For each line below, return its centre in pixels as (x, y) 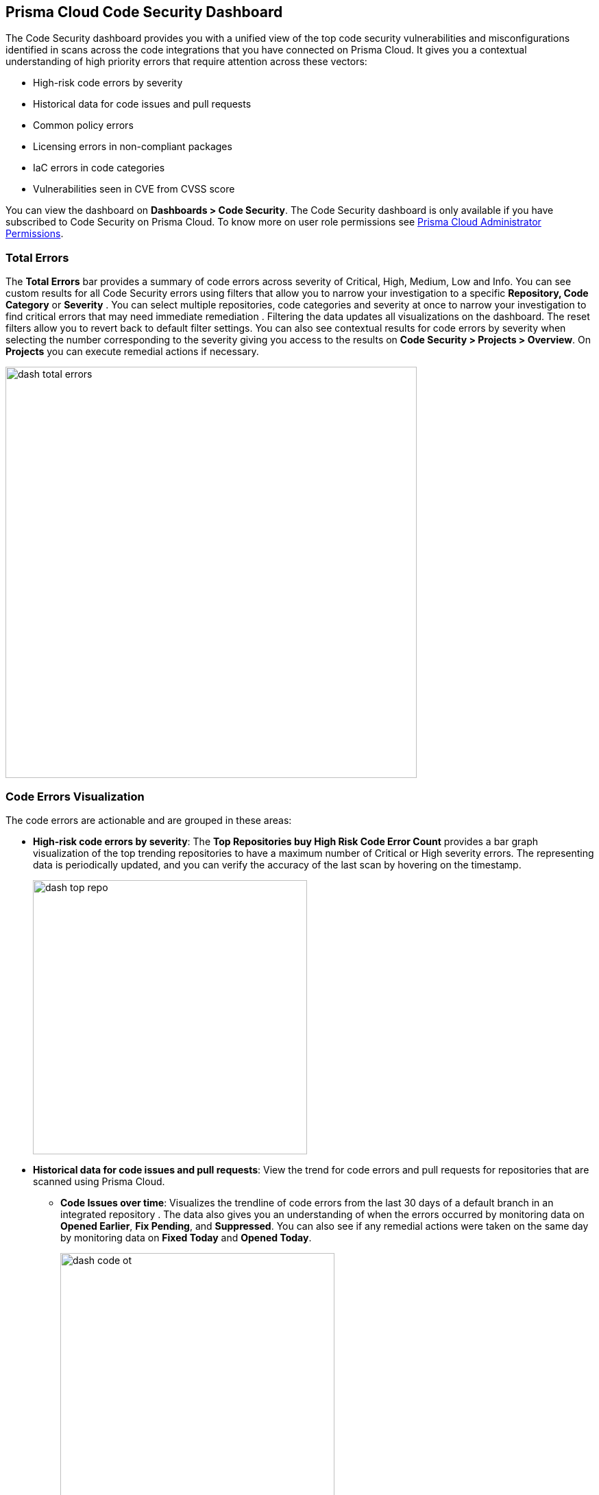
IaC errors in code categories (99, 168)
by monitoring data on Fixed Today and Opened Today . (186, 1237)
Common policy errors (83, 125)
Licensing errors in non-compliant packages (133, 147)
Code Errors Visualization (75, 796)
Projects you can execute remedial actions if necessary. (132, 352)
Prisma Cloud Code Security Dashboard (144, 12)
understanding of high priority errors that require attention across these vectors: (186, 62)
